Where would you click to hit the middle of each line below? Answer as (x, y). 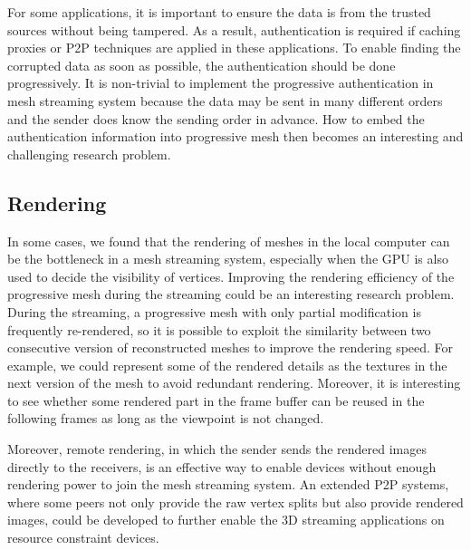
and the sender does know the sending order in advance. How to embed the (216, 118)
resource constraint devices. (83, 538)
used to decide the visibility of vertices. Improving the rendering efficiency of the (231, 276)
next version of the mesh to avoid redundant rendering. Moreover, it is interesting (234, 383)
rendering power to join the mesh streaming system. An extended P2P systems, (228, 484)
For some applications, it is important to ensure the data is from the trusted (219, 12)
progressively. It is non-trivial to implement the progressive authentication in (221, 83)
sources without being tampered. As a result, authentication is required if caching (234, 29)
